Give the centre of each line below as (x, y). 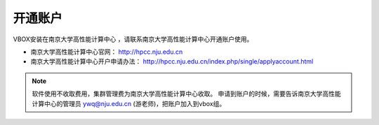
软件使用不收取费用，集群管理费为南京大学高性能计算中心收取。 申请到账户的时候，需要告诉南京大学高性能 (186, 94)
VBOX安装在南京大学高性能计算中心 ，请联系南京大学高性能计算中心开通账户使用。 (133, 39)
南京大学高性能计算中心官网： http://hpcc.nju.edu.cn (107, 52)
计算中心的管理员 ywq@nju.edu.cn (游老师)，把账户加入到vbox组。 (129, 103)
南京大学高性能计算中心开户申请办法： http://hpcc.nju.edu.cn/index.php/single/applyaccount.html (172, 61)
